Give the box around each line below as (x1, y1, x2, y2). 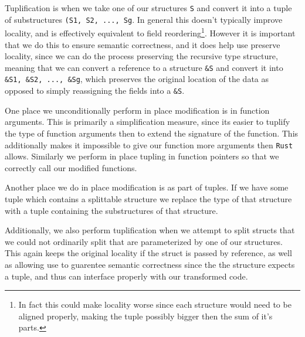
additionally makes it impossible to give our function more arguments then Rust (5, 138, 293, 151)
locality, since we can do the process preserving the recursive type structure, (5, 50, 278, 62)
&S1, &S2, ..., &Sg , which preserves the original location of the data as (5, 73, 269, 85)
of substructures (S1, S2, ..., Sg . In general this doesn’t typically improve (5, 13, 283, 25)
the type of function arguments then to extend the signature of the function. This (5, 127, 299, 139)
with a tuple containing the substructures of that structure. (5, 204, 218, 216)
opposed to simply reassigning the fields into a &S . (5, 84, 185, 97)
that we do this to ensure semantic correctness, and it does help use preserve (5, 38, 280, 50)
